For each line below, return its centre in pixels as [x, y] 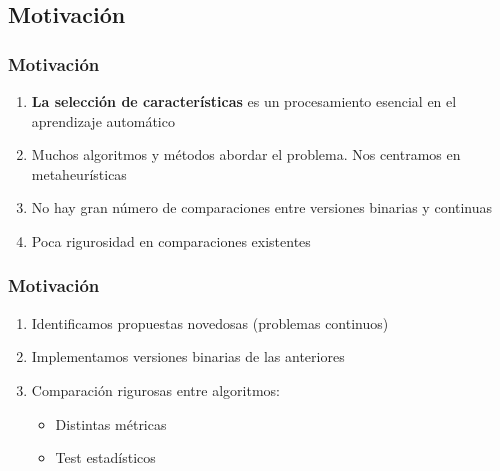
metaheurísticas [79, 173]
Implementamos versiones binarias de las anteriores [188, 356]
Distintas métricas [111, 423]
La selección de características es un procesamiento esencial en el [244, 101]
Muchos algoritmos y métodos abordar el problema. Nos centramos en [246, 154]
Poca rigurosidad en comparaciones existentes [171, 240]
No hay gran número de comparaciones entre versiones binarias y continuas [262, 207]
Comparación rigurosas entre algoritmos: [155, 389]
